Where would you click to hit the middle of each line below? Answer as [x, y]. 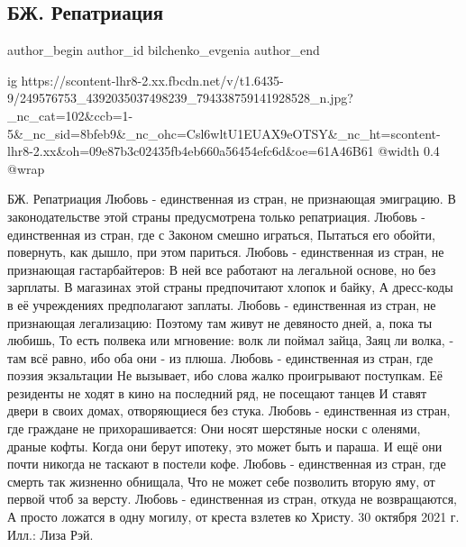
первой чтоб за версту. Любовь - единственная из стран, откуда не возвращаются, [232, 499]
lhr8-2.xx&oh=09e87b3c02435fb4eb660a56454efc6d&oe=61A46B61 [191, 151]
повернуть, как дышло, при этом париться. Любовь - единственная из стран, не [226, 252]
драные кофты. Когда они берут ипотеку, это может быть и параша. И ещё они [225, 446]
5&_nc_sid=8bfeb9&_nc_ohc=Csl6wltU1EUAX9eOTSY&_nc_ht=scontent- [224, 133]
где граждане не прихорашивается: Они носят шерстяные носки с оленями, [214, 428]
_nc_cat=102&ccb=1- [70, 115]
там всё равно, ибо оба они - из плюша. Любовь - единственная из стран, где [220, 357]
